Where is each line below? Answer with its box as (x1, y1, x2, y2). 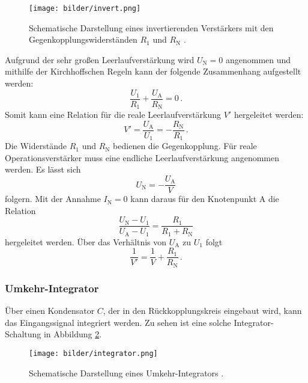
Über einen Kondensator (5, 304, 95, 317)
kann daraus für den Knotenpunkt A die (130, 192, 279, 205)
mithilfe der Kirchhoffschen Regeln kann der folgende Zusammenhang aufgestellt (5, 65, 301, 78)
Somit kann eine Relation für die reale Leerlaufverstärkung (5, 108, 222, 121)
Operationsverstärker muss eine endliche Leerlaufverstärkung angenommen (5, 151, 280, 164)
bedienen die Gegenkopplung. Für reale (113, 139, 257, 152)
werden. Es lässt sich (5, 163, 81, 176)
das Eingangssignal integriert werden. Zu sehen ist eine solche (5, 316, 231, 328)
